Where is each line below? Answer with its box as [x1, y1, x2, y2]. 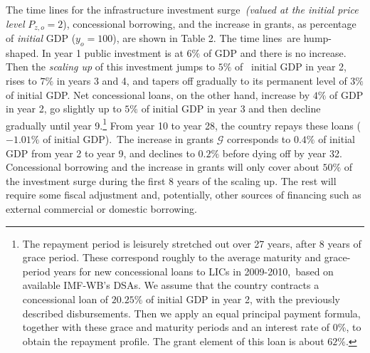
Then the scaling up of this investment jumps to [6, 59, 216, 74]
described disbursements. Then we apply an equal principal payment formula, [22, 305, 361, 320]
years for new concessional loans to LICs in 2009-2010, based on [53, 263, 334, 278]
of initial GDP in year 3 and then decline [141, 101, 321, 116]
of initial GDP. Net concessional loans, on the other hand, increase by [6, 87, 310, 102]
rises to [6, 73, 37, 88]
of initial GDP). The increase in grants [43, 132, 214, 147]
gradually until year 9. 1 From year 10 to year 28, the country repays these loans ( [6, 115, 361, 132]
